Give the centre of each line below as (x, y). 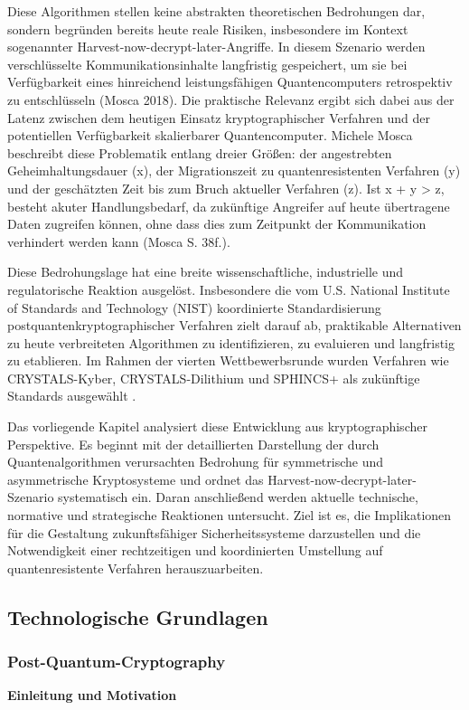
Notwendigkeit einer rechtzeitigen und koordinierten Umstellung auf (195, 550)
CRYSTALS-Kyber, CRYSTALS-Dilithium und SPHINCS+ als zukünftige (214, 378)
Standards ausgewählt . (72, 396)
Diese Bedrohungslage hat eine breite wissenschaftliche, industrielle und (206, 272)
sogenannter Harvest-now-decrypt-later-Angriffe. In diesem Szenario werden (216, 47)
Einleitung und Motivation (92, 695)
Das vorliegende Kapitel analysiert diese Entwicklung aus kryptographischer (217, 426)
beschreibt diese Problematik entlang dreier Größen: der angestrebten (200, 152)
